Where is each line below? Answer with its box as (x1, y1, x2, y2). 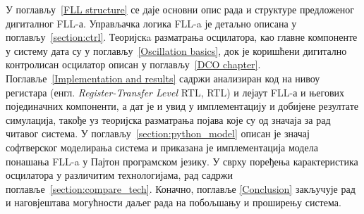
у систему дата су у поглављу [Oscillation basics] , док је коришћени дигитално (6, 43, 347, 58)
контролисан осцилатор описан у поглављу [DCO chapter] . (6, 57, 261, 72)
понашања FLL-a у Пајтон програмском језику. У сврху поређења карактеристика (6, 153, 358, 168)
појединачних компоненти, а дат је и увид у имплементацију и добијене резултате (6, 99, 358, 113)
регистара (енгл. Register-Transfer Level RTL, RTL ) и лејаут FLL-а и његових (6, 84, 345, 99)
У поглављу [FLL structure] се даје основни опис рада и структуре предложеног (6, 2, 355, 16)
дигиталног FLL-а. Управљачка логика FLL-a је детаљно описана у (6, 15, 297, 30)
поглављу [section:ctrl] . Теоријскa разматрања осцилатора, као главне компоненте (6, 30, 358, 44)
